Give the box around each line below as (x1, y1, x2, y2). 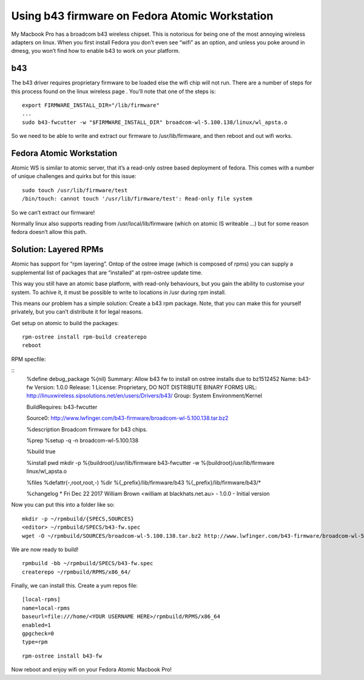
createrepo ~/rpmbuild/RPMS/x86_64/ (22, 568, 131, 575)
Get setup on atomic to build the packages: (11, 319, 120, 326)
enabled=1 (22, 622, 51, 628)
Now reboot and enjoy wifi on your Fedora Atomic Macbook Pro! (11, 666, 172, 673)
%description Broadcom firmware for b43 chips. (26, 425, 148, 433)
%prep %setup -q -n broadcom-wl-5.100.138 (26, 436, 139, 444)
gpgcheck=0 (22, 630, 55, 637)
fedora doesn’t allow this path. (11, 228, 87, 236)
